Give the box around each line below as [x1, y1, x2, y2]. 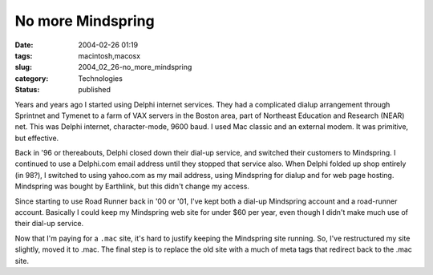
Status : [14, 85, 40, 95]
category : [14, 73, 49, 83]
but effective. [14, 133, 59, 143]
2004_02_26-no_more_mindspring [78, 63, 192, 72]
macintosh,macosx [78, 51, 140, 60]
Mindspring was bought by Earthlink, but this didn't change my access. [14, 181, 250, 192]
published [78, 85, 111, 95]
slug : [14, 63, 32, 72]
